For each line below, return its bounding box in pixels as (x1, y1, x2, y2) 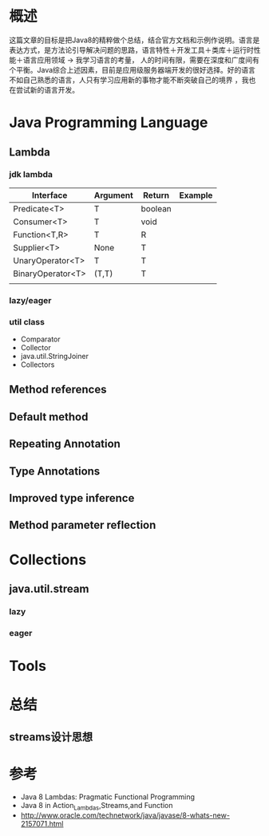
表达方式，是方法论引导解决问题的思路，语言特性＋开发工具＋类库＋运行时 (9, 45, 254, 54)
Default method (9, 410, 89, 424)
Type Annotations (9, 464, 101, 478)
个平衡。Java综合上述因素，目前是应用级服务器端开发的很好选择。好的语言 (9, 65, 256, 74)
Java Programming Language (9, 113, 208, 132)
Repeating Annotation (9, 437, 121, 451)
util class (9, 316, 45, 327)
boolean (140, 203, 172, 214)
